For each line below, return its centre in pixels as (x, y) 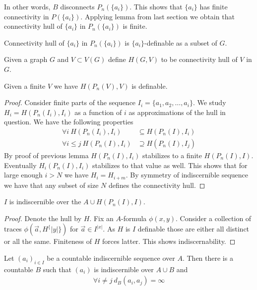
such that (57, 269)
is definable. (150, 86)
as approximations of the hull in (177, 112)
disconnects (77, 6)
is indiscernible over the (45, 202)
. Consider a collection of (213, 218)
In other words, (27, 6)
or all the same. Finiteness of (48, 241)
